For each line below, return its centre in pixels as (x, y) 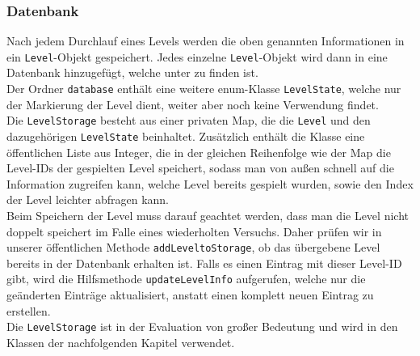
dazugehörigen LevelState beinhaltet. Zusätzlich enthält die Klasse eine (186, 136)
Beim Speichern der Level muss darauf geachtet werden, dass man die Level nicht (208, 215)
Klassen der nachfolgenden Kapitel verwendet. (121, 342)
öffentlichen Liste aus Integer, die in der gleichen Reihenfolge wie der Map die (199, 152)
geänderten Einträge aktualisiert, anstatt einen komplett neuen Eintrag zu (190, 295)
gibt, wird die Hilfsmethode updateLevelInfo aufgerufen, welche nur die (186, 279)
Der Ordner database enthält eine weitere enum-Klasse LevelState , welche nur (204, 89)
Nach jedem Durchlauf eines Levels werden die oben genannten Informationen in (206, 41)
